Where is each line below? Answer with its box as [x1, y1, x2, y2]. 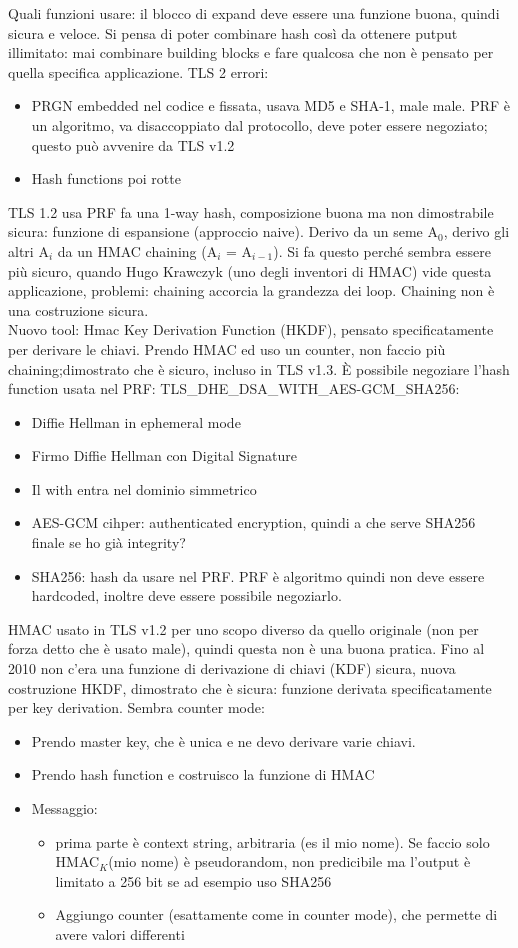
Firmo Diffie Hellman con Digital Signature [31, 445, 297, 466]
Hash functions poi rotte [31, 168, 181, 189]
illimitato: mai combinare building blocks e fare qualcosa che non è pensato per [8, 42, 494, 63]
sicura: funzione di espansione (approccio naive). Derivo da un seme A [8, 221, 438, 242]
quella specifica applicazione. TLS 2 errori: [8, 61, 269, 82]
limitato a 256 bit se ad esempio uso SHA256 [55, 870, 332, 891]
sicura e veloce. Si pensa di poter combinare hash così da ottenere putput [8, 22, 458, 43]
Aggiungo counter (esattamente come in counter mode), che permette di [55, 904, 498, 925]
